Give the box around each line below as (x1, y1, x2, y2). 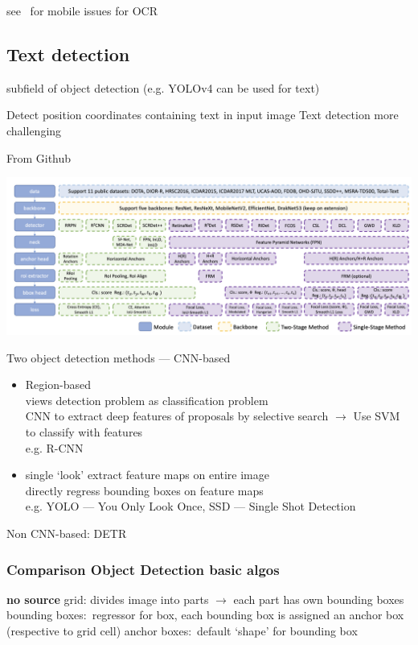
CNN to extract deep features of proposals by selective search (25, 407, 329, 424)
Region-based (25, 376, 91, 393)
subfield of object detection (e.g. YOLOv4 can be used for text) (6, 79, 320, 96)
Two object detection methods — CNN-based (6, 349, 231, 366)
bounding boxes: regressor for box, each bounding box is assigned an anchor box (6, 606, 404, 623)
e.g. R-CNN (25, 439, 84, 456)
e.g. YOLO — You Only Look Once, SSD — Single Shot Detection (25, 498, 356, 515)
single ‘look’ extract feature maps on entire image (25, 466, 269, 483)
